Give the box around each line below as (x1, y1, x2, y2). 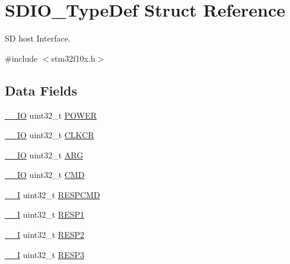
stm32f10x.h (51, 52, 95, 64)
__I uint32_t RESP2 (5, 228, 85, 241)
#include (5, 52, 38, 64)
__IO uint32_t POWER (5, 109, 97, 121)
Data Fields (5, 81, 78, 99)
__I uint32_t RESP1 (5, 208, 85, 221)
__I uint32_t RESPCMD (5, 188, 100, 201)
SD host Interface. (5, 32, 71, 44)
